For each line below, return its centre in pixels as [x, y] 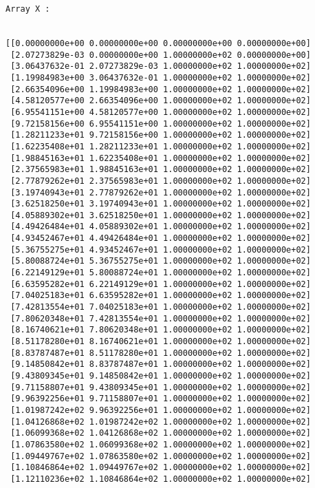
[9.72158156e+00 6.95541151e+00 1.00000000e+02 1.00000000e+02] [161, 124]
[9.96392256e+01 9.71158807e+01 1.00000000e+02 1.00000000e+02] [161, 399]
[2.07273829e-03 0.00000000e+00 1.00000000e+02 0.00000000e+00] [161, 55]
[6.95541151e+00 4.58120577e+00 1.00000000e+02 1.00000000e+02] [161, 112]
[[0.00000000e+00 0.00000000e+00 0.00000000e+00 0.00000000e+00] [158, 43]
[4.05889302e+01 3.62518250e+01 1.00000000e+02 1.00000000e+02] [161, 215]
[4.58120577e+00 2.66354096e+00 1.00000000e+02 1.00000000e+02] [161, 101]
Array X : [28, 9]
